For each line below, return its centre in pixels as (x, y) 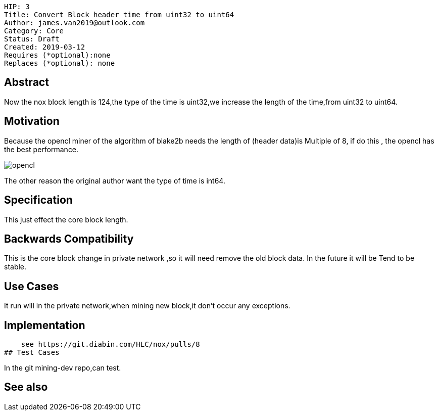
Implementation (45, 325)
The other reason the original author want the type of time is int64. (115, 180)
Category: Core (34, 31)
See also (26, 387)
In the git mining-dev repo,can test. (63, 368)
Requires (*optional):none (57, 55)
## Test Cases (32, 353)
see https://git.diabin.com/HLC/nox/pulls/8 (110, 344)
